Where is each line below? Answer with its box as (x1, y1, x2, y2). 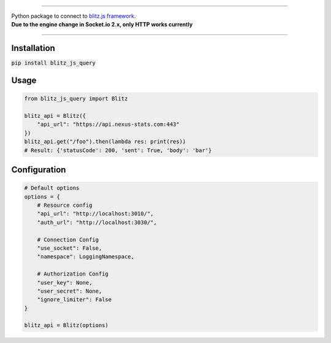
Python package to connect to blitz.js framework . (11, 12, 136, 20)
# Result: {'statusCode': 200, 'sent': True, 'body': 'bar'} (24, 147, 212, 153)
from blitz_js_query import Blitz (24, 95, 128, 102)
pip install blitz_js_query (11, 60, 96, 67)
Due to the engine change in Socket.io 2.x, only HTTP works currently (11, 21, 193, 28)
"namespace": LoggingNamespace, (37, 253, 135, 260)
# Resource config (37, 202, 93, 209)
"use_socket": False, (37, 244, 102, 252)
